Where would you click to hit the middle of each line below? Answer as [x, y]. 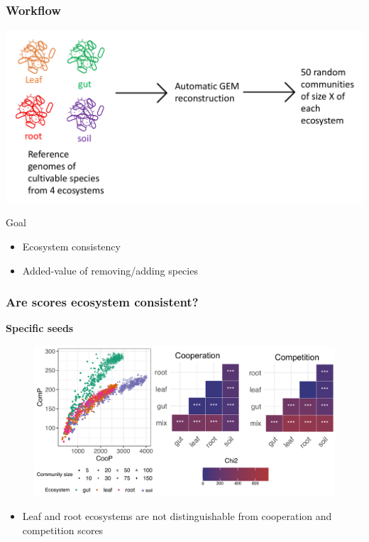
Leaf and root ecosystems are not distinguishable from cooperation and [177, 516]
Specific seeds [40, 328]
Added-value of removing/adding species [110, 270]
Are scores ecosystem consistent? [102, 302]
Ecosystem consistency [71, 247]
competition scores [63, 530]
